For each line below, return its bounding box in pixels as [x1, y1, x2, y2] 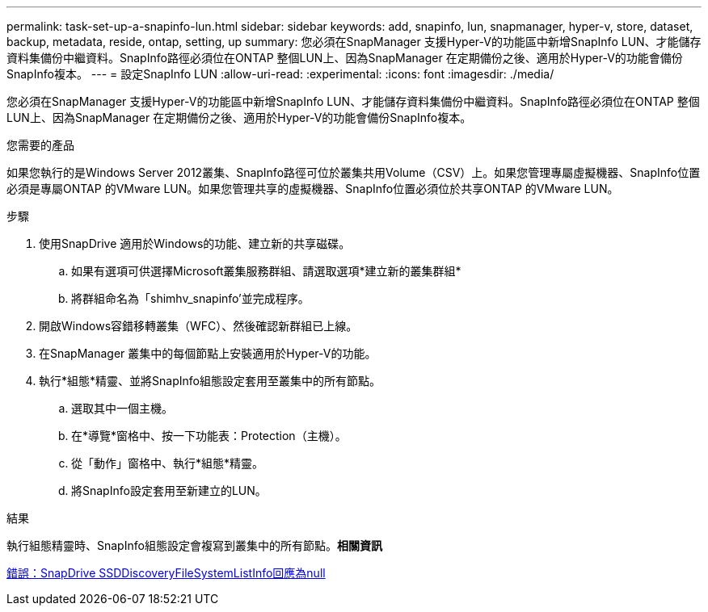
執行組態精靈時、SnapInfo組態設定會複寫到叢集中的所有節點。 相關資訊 [6, 539, 382, 552]
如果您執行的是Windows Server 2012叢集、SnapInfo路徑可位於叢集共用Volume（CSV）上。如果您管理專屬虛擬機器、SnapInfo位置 [6, 166, 701, 179]
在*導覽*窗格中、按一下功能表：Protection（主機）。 [71, 429, 347, 442]
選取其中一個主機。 [71, 401, 173, 415]
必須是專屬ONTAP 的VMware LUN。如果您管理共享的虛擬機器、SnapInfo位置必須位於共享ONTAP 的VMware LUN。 [6, 182, 619, 195]
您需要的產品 [6, 138, 74, 152]
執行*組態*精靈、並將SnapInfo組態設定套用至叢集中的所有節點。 [39, 374, 381, 388]
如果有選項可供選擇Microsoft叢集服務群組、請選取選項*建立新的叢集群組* [71, 264, 461, 278]
